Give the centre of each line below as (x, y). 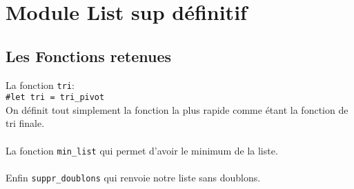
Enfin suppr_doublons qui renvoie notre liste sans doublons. (133, 177)
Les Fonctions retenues (88, 56)
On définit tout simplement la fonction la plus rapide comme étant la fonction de (177, 109)
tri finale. (25, 123)
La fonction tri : (40, 84)
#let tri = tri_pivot (55, 98)
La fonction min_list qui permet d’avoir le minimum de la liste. (142, 150)
